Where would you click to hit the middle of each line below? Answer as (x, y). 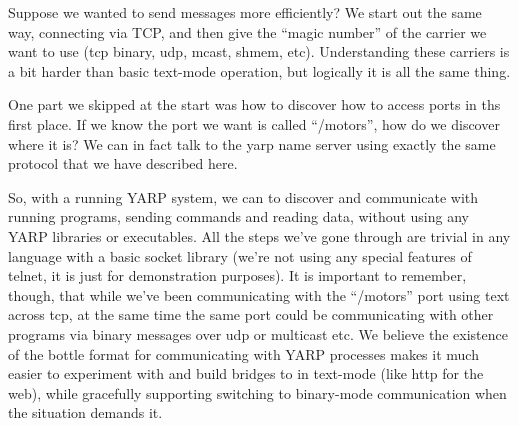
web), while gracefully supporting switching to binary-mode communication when (257, 392)
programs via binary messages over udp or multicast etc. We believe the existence (258, 333)
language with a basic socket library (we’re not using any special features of (240, 255)
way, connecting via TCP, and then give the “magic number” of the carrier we (247, 31)
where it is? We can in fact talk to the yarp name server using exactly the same (252, 143)
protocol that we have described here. (123, 163)
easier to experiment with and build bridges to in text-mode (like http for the (246, 373)
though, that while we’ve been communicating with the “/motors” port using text (259, 294)
